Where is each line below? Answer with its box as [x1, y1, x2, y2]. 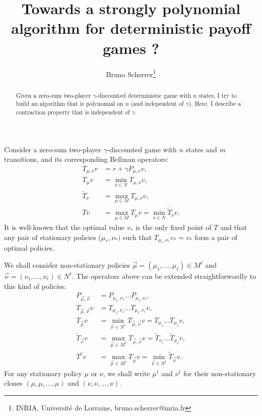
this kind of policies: [4, 280, 67, 291]
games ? [103, 37, 159, 58]
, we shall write [103, 368, 150, 378]
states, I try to [199, 91, 237, 99]
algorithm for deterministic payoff [11, 18, 251, 38]
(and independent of [130, 99, 184, 108]
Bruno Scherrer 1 [106, 67, 156, 79]
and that [220, 222, 247, 232]
